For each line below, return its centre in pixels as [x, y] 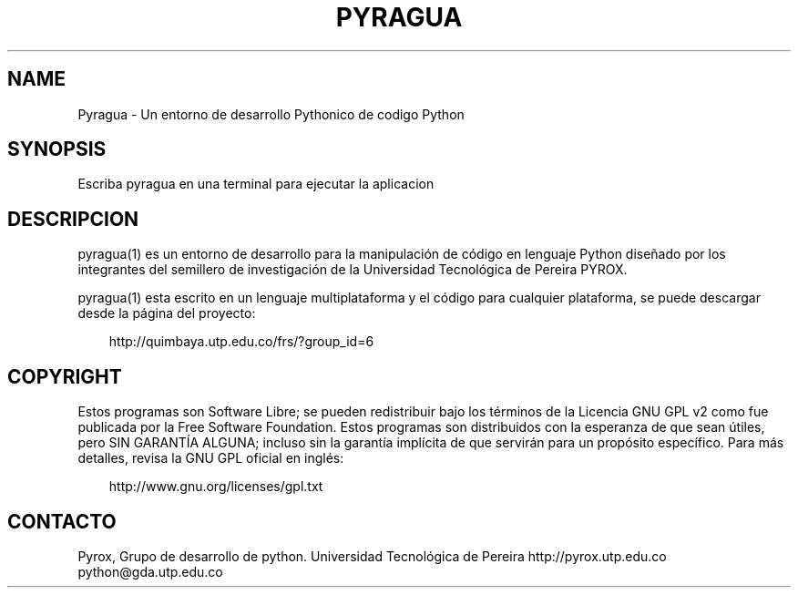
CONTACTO [62, 521]
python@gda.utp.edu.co [150, 571]
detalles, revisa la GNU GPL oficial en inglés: [211, 458]
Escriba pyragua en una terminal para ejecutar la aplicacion [256, 184]
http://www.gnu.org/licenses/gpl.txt [216, 487]
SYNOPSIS [57, 149]
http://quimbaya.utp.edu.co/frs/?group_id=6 [241, 342]
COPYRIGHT [65, 376]
